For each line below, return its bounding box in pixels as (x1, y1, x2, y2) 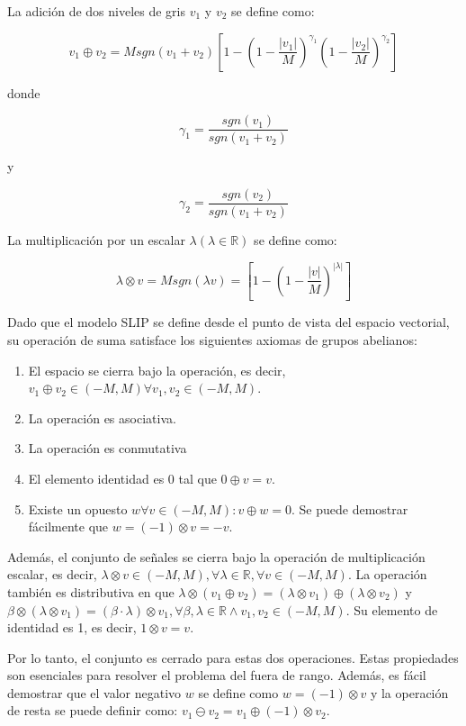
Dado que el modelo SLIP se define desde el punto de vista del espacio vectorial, (7, 313, 450, 331)
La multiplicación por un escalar (7, 230, 185, 249)
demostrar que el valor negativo (7, 683, 182, 702)
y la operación (370, 683, 449, 702)
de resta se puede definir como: (7, 701, 178, 720)
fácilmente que (28, 517, 109, 536)
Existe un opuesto (28, 499, 128, 518)
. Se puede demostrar (291, 499, 408, 518)
